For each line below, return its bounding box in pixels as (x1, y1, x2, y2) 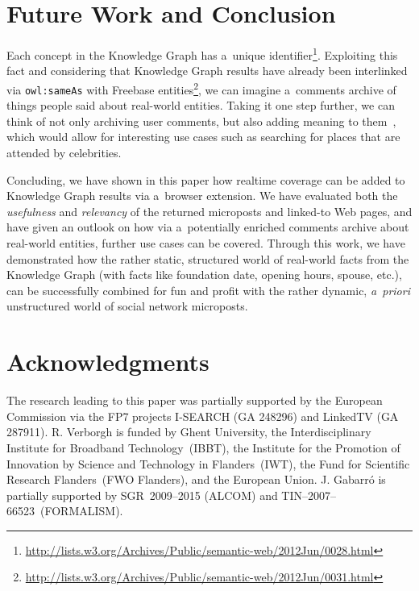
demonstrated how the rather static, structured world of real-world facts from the (6, 250, 409, 267)
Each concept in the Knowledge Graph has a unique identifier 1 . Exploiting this (6, 44, 398, 63)
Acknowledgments (6, 345, 209, 378)
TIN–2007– (281, 486, 337, 503)
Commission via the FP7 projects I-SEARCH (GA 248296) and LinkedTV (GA (6, 407, 399, 424)
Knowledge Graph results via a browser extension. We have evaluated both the (6, 187, 398, 204)
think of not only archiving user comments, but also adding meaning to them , (6, 112, 396, 129)
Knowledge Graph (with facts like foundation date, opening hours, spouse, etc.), (6, 266, 402, 283)
